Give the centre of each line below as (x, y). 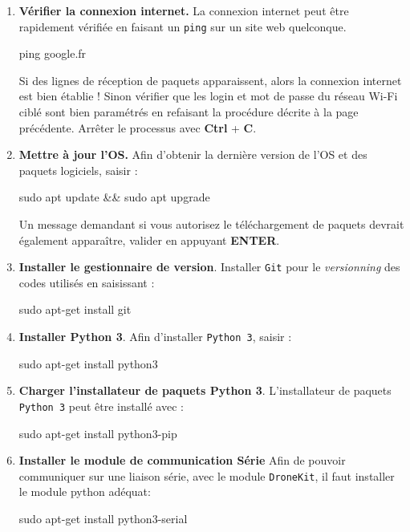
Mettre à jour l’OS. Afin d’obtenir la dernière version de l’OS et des (193, 154)
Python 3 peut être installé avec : (101, 406)
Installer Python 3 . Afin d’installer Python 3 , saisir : (155, 337)
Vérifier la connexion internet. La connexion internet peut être (184, 10)
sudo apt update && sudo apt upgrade (114, 197)
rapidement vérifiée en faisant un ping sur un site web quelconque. (183, 26)
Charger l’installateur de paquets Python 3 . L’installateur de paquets (205, 390)
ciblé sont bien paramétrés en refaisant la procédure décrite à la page (189, 112)
